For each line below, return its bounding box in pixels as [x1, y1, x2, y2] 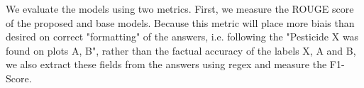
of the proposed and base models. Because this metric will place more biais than [6, 15, 355, 30]
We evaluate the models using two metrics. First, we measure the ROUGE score [6, 1, 354, 16]
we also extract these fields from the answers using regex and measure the [6, 57, 327, 72]
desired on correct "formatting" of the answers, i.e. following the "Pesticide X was [6, 29, 359, 44]
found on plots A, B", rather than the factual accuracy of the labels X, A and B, [6, 43, 356, 57]
